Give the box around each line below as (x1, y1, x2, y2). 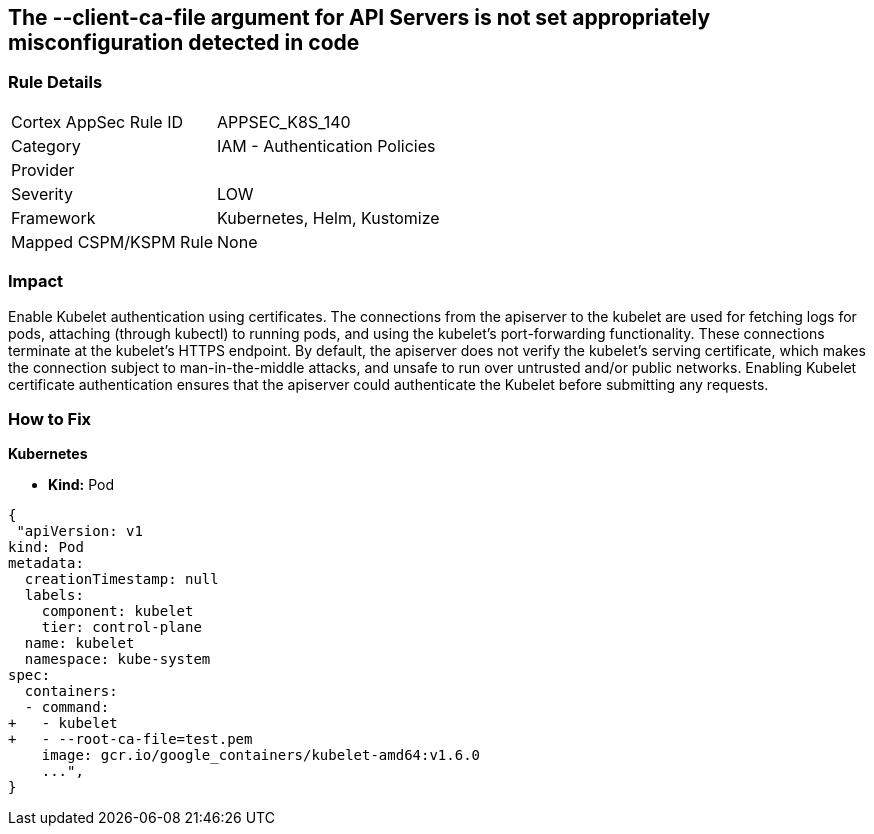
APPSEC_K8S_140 (217, 111, 351, 132)
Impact (8, 271, 64, 292)
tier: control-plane (41, 619, 202, 636)
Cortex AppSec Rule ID (11, 111, 184, 132)
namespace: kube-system (24, 651, 211, 668)
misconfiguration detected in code (8, 30, 360, 55)
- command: (24, 699, 110, 716)
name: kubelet (24, 635, 135, 652)
